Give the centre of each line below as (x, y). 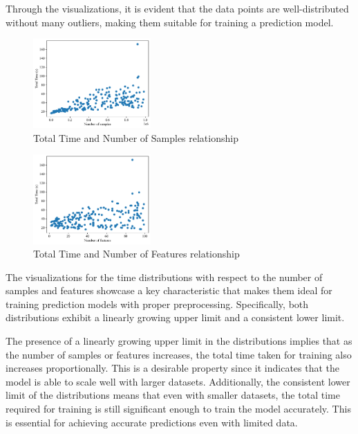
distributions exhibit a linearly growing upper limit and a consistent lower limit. (175, 317)
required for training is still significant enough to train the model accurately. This (178, 409)
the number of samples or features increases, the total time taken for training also (179, 354)
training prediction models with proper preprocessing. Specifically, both (157, 304)
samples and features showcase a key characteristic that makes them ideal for (169, 290)
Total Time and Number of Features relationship (136, 254)
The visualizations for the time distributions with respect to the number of (164, 277)
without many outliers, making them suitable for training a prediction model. (170, 22)
